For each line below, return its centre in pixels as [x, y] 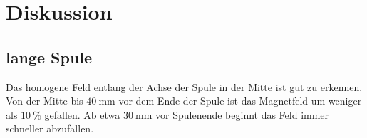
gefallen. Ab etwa [82, 114]
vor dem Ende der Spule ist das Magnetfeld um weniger [240, 101]
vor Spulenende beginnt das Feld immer [242, 114]
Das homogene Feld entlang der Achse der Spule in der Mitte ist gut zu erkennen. [184, 86]
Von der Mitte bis [45, 101]
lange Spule [49, 57]
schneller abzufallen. [50, 128]
